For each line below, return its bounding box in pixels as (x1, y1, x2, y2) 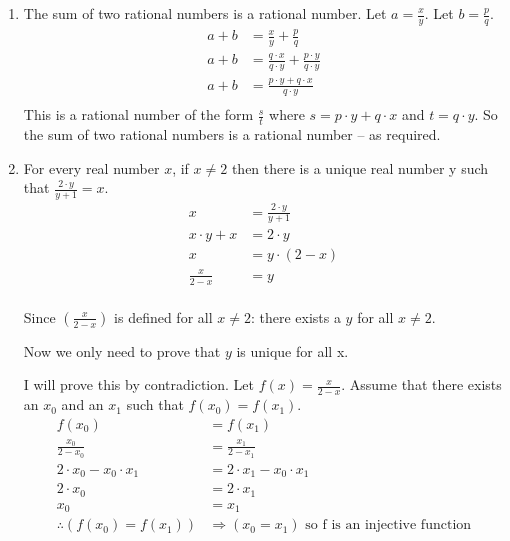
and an (61, 394, 104, 415)
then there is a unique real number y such (231, 157, 489, 178)
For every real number (23, 157, 160, 178)
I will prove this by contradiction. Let (23, 374, 254, 395)
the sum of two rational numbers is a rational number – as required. (23, 124, 441, 145)
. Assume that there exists (341, 374, 502, 395)
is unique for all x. (236, 340, 349, 361)
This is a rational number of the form (23, 104, 254, 125)
